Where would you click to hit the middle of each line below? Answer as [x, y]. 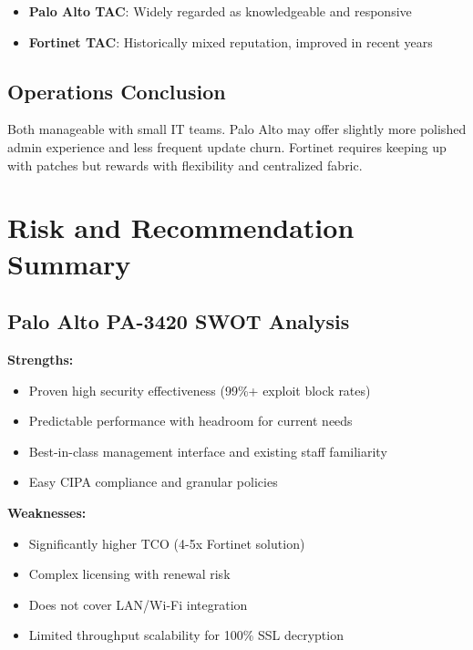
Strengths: [41, 359]
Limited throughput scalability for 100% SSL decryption [186, 635]
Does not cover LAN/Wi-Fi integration [138, 604]
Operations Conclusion [117, 91]
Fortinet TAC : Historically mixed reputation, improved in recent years [231, 41]
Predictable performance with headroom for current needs [190, 421]
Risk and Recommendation [181, 227]
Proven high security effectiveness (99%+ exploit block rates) [200, 390]
